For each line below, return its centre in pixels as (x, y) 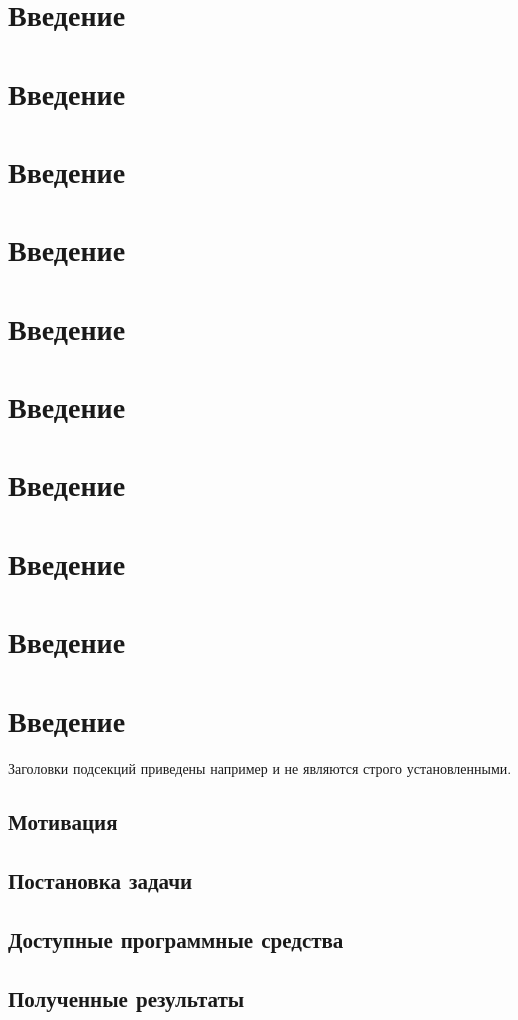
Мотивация (63, 821)
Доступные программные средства (176, 939)
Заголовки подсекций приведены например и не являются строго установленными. (260, 767)
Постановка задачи (100, 880)
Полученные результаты (126, 997)
